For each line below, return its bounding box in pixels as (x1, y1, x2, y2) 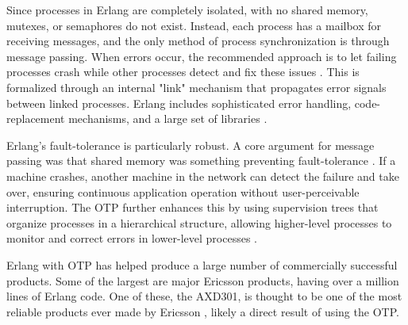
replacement (6, 110, 65, 127)
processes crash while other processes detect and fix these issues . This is (6, 63, 360, 80)
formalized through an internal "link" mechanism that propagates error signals (6, 78, 387, 95)
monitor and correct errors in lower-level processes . (6, 230, 257, 247)
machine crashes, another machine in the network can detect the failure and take (6, 167, 399, 184)
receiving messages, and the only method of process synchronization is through (6, 32, 390, 49)
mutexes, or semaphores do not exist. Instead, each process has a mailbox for (6, 17, 382, 33)
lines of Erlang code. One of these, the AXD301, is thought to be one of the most (6, 288, 402, 304)
